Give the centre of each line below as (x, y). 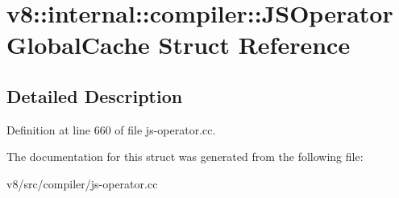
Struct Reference (254, 45)
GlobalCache (78, 45)
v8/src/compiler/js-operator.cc (82, 183)
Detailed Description (95, 95)
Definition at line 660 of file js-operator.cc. (111, 129)
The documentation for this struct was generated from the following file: (185, 157)
